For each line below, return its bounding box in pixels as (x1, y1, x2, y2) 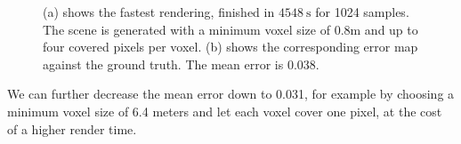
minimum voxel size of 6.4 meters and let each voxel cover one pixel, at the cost (7, 101, 442, 120)
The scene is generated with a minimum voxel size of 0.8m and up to (43, 20, 418, 38)
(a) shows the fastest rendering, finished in (43, 3, 275, 20)
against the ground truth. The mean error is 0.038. (43, 54, 319, 73)
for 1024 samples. (315, 3, 409, 20)
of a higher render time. (7, 119, 137, 138)
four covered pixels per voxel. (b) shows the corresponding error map (43, 37, 418, 56)
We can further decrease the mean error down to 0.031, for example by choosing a (7, 84, 455, 103)
